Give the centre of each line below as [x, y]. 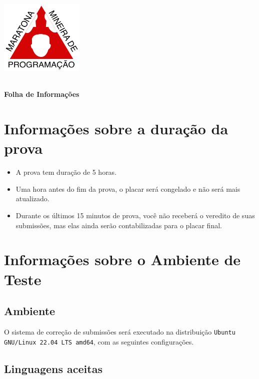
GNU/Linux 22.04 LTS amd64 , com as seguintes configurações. [99, 341]
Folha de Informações [42, 94]
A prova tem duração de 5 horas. [66, 172]
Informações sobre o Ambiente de [122, 259]
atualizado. [32, 198]
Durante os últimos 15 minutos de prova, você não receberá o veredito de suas [135, 215]
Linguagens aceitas [53, 368]
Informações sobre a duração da [116, 129]
